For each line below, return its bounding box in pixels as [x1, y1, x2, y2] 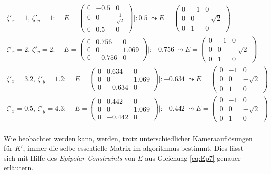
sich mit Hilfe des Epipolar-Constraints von [4, 152, 135, 163]
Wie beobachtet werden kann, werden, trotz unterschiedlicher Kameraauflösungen [4, 133, 253, 143]
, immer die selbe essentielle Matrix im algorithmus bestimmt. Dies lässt [23, 143, 244, 153]
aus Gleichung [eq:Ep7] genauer [145, 152, 241, 163]
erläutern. [4, 162, 34, 173]
